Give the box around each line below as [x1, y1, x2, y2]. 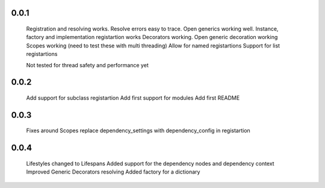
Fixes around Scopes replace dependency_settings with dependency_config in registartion [26, 127, 251, 135]
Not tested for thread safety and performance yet [26, 61, 149, 68]
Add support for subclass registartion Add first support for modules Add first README [26, 94, 240, 102]
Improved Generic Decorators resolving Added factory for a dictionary [26, 168, 200, 175]
